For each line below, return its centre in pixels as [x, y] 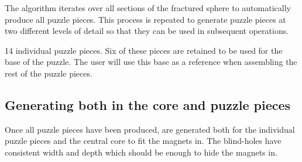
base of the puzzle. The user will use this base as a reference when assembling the [151, 62]
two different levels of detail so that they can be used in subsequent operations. [147, 31]
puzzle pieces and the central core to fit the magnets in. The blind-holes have [143, 141]
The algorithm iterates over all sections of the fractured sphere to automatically [148, 8]
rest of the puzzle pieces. [49, 73]
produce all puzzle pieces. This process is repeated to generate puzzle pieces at [145, 19]
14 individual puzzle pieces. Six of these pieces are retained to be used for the [144, 50]
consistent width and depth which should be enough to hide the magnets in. [141, 152]
